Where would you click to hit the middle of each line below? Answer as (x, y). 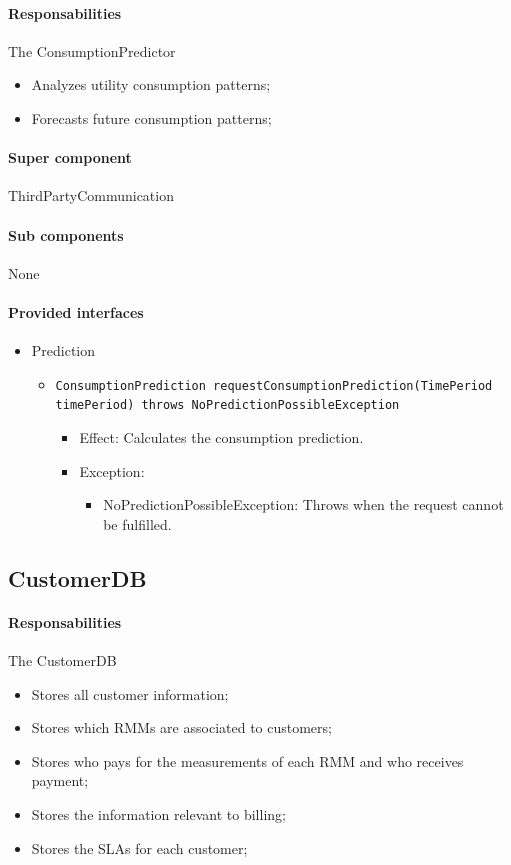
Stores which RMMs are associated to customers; (181, 727)
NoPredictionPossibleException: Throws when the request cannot (303, 504)
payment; (60, 780)
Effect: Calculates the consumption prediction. (221, 437)
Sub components (66, 234)
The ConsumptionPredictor (92, 50)
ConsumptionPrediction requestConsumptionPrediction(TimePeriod (274, 385)
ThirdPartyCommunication (91, 195)
